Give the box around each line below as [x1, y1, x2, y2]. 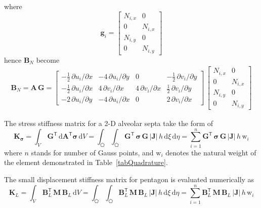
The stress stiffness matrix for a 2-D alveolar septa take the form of [4, 118, 213, 129]
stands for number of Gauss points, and [31, 147, 154, 157]
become [36, 54, 60, 65]
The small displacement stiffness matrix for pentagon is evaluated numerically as [4, 174, 254, 184]
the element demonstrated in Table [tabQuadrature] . [4, 157, 168, 168]
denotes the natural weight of [165, 147, 256, 157]
